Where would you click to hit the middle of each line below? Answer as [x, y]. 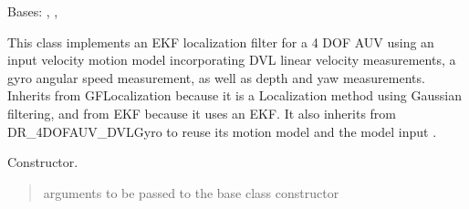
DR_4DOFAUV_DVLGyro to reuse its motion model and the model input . [222, 131]
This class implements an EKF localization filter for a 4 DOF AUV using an [221, 42]
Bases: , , [33, 11]
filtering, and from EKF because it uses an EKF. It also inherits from [202, 113]
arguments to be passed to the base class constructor [191, 192]
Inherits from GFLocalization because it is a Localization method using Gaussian [234, 95]
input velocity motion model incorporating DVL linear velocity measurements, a [232, 60]
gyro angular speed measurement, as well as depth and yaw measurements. [216, 77]
